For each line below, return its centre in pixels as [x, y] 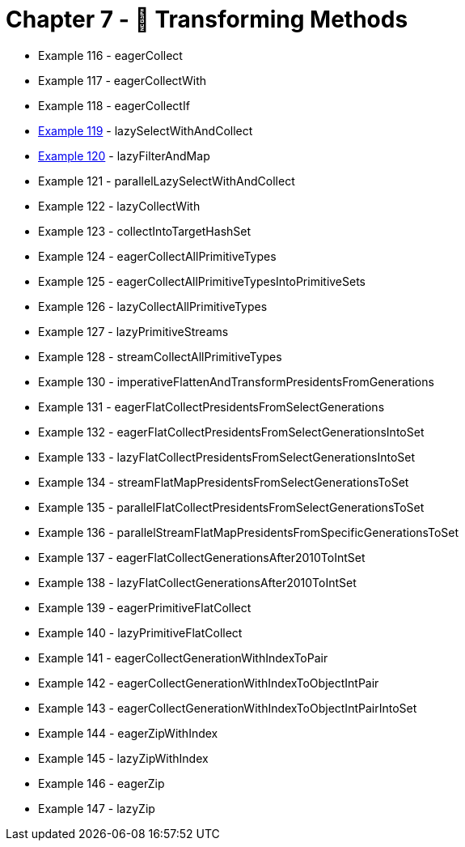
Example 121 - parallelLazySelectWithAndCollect [167, 181]
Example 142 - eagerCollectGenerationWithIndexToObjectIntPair [209, 683]
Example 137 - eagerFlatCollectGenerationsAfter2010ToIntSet [202, 557]
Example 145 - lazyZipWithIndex [123, 758]
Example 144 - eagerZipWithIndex [128, 733]
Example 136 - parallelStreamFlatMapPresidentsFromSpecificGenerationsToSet [249, 532]
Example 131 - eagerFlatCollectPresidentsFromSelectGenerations [211, 406]
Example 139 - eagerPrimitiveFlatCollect [145, 607]
